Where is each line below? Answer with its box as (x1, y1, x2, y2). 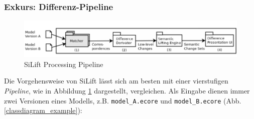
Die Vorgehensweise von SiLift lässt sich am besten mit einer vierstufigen (4, 75, 228, 86)
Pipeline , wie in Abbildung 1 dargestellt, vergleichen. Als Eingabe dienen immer (4, 85, 250, 95)
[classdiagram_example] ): (4, 105, 82, 115)
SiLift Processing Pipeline (24, 58, 103, 69)
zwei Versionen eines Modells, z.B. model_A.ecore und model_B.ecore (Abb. (4, 95, 241, 105)
